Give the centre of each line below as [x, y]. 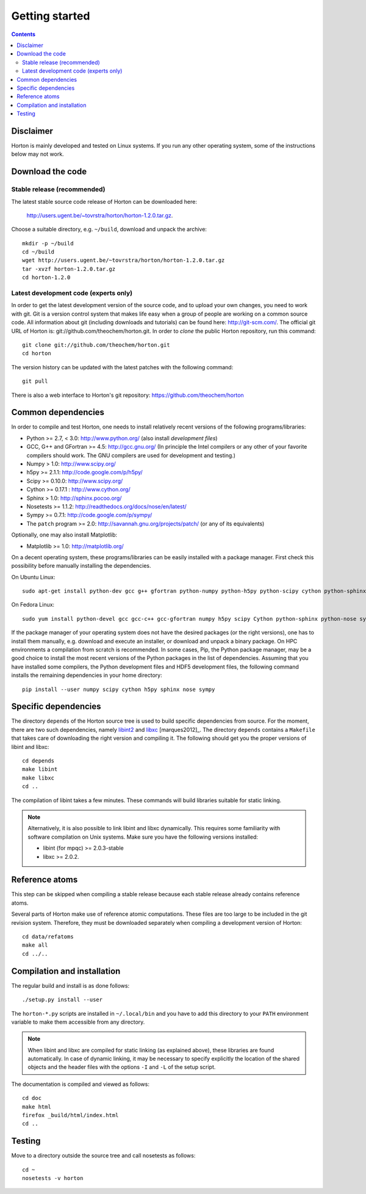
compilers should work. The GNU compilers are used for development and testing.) [131, 455]
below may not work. [38, 154]
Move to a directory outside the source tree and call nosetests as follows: [103, 1156]
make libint [40, 769]
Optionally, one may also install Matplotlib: [64, 535]
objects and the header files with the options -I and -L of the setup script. [122, 1067]
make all [35, 945]
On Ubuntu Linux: [33, 577]
